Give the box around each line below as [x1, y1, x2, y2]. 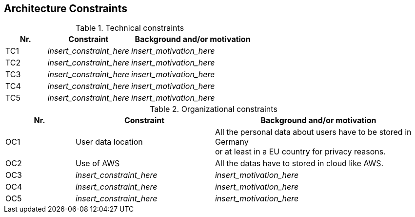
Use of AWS [75, 158, 120, 169]
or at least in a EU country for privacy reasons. [215, 147, 386, 157]
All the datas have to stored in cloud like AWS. [215, 158, 384, 169]
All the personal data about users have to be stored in [215, 127, 412, 137]
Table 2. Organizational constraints [150, 104, 277, 114]
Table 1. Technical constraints [76, 23, 184, 33]
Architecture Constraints [4, 2, 127, 15]
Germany [215, 137, 249, 147]
